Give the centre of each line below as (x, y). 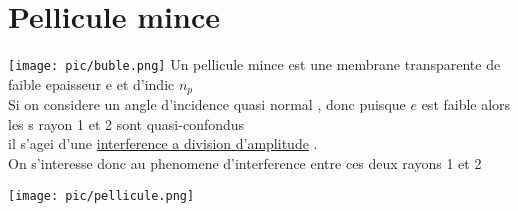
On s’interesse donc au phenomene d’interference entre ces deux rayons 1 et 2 (245, 163)
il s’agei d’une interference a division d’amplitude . (163, 143)
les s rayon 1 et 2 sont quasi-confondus (126, 123)
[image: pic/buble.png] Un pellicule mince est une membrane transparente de (254, 64)
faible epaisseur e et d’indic (91, 83)
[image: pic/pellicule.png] (101, 195)
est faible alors (466, 104)
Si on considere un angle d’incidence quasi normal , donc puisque (207, 104)
